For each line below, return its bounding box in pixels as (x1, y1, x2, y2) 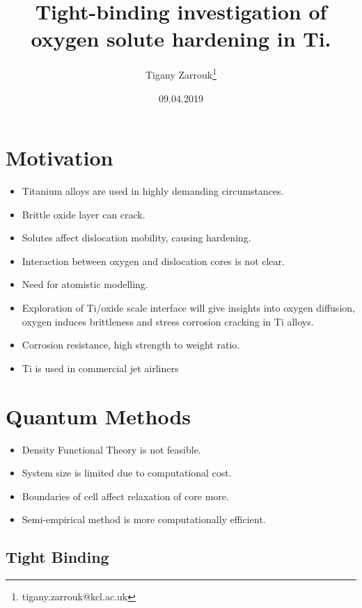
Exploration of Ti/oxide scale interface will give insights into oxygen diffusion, (22, 301, 355, 315)
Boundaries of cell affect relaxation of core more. (22, 488, 229, 503)
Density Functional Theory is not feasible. (22, 442, 201, 456)
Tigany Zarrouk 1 (145, 65, 217, 81)
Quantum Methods (6, 401, 191, 430)
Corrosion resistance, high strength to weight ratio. (22, 337, 240, 352)
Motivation (6, 143, 113, 172)
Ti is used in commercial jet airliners (22, 360, 179, 375)
